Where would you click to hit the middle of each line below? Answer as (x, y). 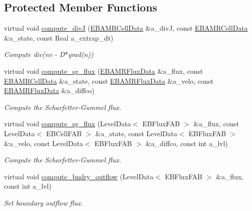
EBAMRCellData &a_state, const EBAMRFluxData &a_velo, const (109, 80)
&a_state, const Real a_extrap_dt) (59, 37)
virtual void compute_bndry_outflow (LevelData (79, 176)
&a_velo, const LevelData (43, 143)
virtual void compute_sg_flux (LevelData (67, 124)
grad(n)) (81, 54)
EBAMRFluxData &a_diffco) (49, 90)
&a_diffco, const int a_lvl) (187, 143)
